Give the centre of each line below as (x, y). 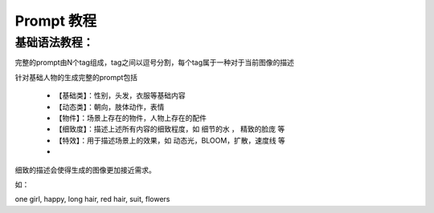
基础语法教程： (54, 42)
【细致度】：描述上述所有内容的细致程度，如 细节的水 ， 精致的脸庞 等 (170, 129)
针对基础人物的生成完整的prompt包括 (76, 77)
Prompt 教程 (56, 21)
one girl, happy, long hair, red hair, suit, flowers (92, 199)
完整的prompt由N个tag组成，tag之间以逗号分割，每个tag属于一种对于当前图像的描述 (155, 62)
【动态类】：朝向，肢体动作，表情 (110, 106)
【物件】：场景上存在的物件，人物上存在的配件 (131, 118)
